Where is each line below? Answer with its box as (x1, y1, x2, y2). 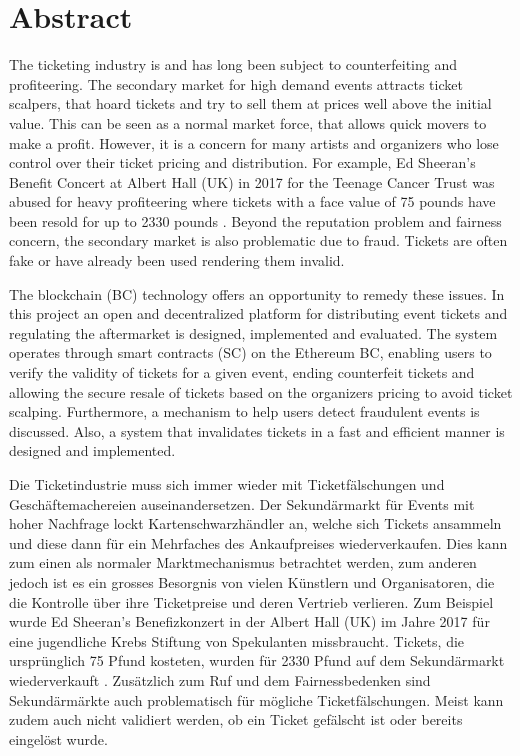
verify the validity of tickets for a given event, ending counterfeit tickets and (9, 362, 475, 383)
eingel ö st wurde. (9, 728, 108, 749)
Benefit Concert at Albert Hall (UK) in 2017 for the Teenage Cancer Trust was (9, 171, 495, 192)
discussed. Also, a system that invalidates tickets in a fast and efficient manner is (9, 420, 505, 441)
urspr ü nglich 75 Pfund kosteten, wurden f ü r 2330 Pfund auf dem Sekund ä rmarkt (9, 650, 505, 671)
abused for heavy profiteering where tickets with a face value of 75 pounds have (9, 191, 496, 212)
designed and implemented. (9, 440, 176, 461)
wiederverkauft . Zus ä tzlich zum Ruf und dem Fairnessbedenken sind (9, 669, 431, 690)
